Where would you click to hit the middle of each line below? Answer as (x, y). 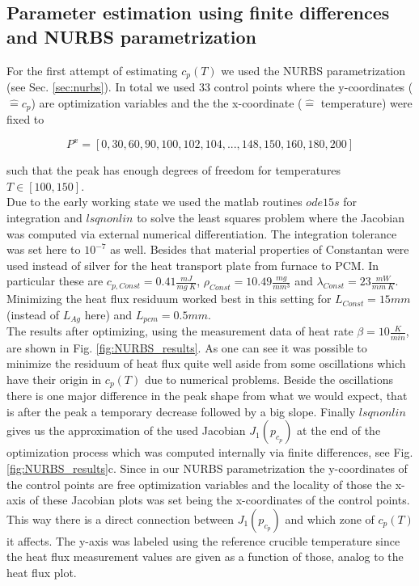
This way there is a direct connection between (120, 519)
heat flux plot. (42, 572)
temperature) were (366, 102)
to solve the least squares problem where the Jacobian (271, 217)
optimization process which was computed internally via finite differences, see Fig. (210, 452)
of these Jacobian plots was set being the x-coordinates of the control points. (220, 500)
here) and (108, 314)
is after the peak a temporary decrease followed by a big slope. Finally (181, 411)
